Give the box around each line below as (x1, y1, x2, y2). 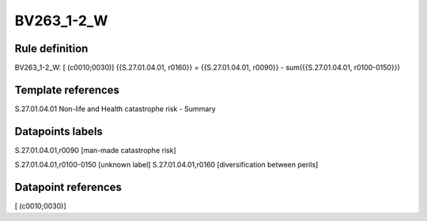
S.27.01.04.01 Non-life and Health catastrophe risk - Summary (14, 103, 217, 114)
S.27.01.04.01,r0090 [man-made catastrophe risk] (14, 145, 177, 155)
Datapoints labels (14, 125, 103, 138)
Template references (14, 83, 120, 96)
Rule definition (14, 42, 89, 55)
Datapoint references (14, 181, 123, 194)
